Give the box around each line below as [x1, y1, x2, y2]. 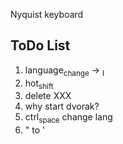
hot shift [24, 77, 54, 91]
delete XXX [24, 90, 72, 102]
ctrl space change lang [24, 111, 113, 126]
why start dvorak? [24, 100, 100, 113]
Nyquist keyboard [10, 9, 84, 20]
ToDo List [10, 37, 71, 54]
